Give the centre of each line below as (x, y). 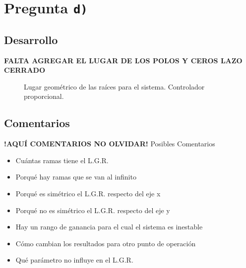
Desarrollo (31, 39)
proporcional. (44, 96)
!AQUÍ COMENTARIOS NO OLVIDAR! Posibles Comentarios (110, 144)
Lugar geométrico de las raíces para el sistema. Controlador (114, 86)
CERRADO (25, 70)
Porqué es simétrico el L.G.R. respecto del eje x (88, 194)
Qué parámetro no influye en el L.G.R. (74, 260)
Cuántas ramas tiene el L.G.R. (62, 160)
